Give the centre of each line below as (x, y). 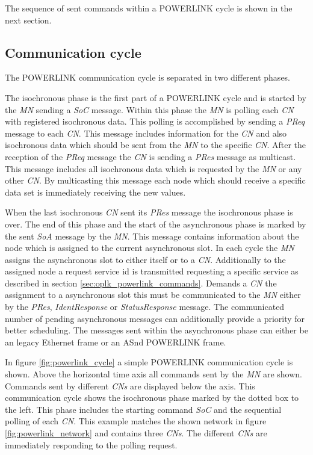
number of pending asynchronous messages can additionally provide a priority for (155, 318)
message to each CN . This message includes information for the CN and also (146, 133)
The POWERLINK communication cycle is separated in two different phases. (148, 77)
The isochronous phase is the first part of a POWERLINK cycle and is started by (156, 97)
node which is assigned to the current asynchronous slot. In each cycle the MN (150, 248)
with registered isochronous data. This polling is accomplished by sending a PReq (155, 121)
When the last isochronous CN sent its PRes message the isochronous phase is (149, 212)
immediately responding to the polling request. (91, 444)
